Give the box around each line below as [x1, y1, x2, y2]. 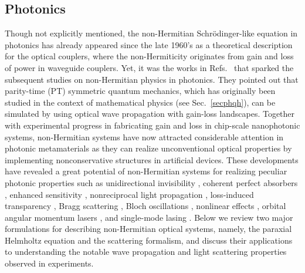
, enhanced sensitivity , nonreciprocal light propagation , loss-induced [5, 188, 254, 200]
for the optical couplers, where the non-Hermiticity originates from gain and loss [5, 50, 294, 62]
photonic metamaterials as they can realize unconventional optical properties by [5, 142, 292, 154]
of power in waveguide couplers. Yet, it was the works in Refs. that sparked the [5, 61, 294, 73]
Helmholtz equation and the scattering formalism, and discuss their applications [5, 234, 293, 246]
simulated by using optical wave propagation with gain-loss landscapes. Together [5, 107, 295, 120]
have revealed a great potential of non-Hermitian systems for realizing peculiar [5, 165, 287, 177]
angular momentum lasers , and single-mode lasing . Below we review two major [5, 211, 293, 223]
